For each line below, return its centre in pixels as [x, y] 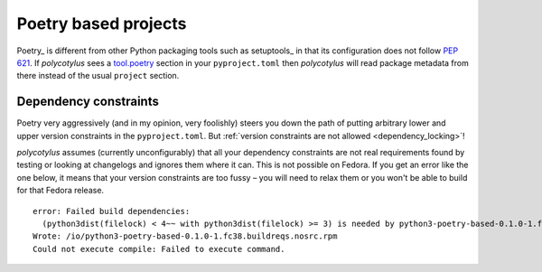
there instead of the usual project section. [98, 76]
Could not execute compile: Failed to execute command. [159, 249]
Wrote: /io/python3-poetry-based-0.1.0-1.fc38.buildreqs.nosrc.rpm [185, 236]
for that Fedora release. [60, 191]
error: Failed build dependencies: [112, 211]
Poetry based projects [102, 23]
